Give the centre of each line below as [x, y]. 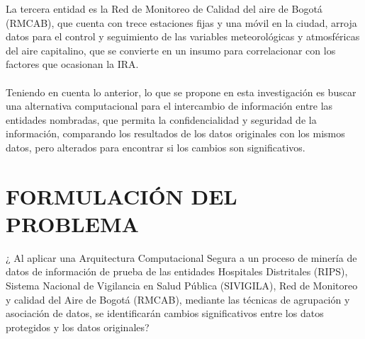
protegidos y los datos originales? [78, 327]
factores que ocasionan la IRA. [72, 64]
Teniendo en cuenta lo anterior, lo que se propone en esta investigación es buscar [181, 92]
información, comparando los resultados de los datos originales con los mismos [175, 133]
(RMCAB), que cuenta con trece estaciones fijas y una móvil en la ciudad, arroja [181, 22]
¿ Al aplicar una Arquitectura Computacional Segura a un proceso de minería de [181, 257]
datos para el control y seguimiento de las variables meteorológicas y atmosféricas [183, 36]
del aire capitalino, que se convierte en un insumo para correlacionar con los [171, 50]
